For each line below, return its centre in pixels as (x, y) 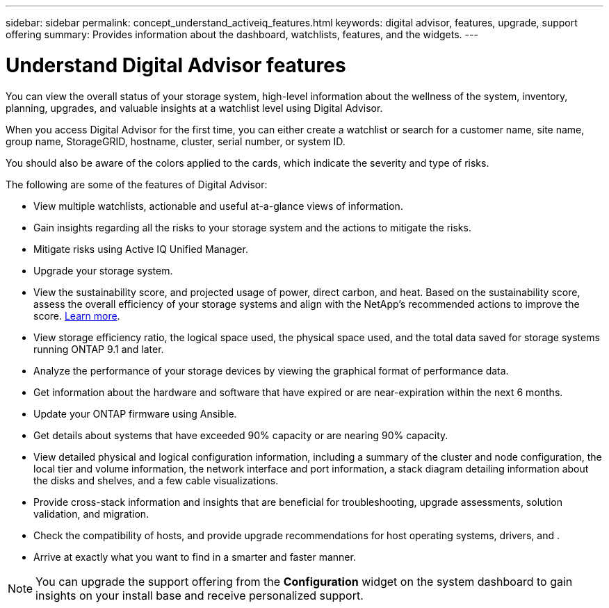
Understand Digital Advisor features (176, 65)
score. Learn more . (77, 315)
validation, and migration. (91, 513)
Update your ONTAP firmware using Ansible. (135, 413)
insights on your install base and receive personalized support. (200, 595)
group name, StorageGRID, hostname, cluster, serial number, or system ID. (176, 141)
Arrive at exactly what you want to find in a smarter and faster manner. (195, 557)
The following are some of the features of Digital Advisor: (137, 184)
